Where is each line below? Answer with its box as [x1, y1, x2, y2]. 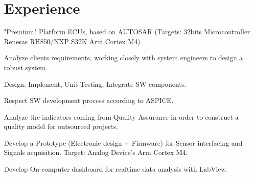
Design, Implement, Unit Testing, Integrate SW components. [4, 78, 186, 89]
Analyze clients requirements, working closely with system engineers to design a [4, 52, 243, 63]
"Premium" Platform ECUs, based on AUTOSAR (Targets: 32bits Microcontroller [4, 26, 250, 37]
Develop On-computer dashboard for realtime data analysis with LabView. [4, 164, 228, 174]
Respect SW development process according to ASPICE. [4, 95, 174, 105]
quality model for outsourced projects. [4, 121, 118, 131]
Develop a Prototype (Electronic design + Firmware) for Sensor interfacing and [4, 137, 243, 148]
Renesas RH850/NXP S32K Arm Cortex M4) [4, 36, 140, 46]
